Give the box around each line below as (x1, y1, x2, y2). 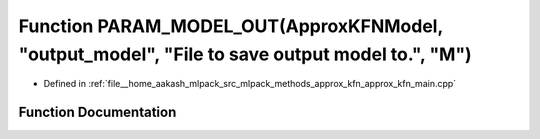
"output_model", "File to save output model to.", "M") (18, 43, 472, 65)
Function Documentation (18, 104, 177, 121)
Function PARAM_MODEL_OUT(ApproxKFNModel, (18, 15, 444, 37)
